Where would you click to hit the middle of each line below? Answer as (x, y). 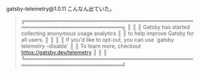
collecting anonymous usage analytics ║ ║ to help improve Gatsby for (108, 33)
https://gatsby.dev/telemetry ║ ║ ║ (64, 52)
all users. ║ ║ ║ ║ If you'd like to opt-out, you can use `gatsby (98, 40)
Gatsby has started (167, 27)
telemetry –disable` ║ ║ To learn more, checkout (81, 46)
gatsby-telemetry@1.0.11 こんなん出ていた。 (61, 9)
